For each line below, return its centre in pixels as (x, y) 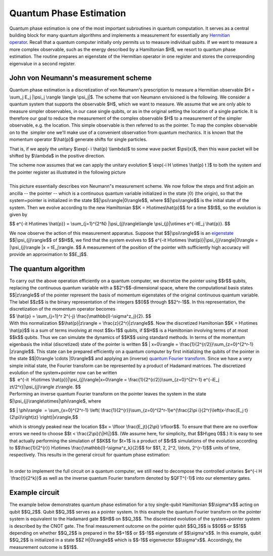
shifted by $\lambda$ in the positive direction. (57, 156)
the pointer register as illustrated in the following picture (67, 172)
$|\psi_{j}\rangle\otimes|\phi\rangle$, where (55, 401)
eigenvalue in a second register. (42, 64)
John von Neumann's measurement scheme (80, 78)
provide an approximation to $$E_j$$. (49, 254)
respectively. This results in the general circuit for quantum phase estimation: (90, 455)
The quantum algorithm (47, 268)
